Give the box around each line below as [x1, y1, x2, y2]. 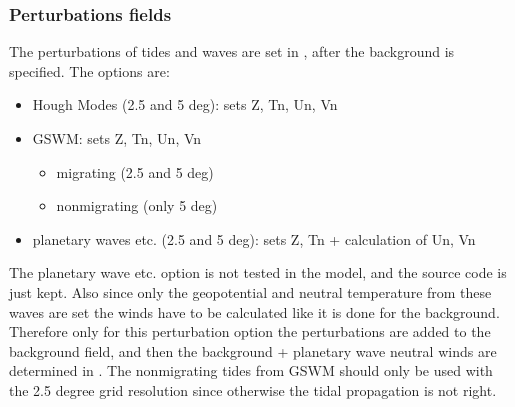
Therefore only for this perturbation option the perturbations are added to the [9, 321, 491, 342]
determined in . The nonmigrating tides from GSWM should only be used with [9, 360, 493, 381]
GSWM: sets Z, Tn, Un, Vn [32, 128, 202, 148]
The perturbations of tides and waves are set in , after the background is [9, 41, 455, 62]
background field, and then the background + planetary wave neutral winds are [9, 340, 497, 361]
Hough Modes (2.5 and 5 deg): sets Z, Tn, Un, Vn [32, 94, 338, 115]
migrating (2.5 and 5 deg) [56, 161, 214, 182]
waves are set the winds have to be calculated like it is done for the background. [9, 301, 500, 322]
